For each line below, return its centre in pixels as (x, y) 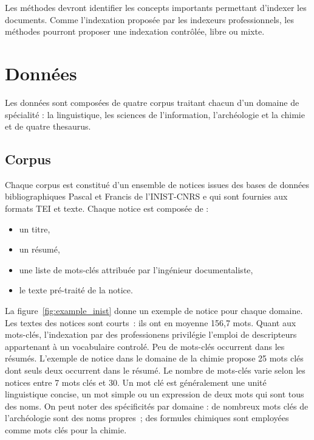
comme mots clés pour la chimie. (66, 429)
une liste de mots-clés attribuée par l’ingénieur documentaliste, (136, 269)
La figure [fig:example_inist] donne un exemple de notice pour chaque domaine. (154, 311)
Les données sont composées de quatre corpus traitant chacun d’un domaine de (152, 102)
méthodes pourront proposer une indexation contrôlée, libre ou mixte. (135, 31)
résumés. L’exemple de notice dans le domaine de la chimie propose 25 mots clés (154, 358)
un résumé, (39, 249)
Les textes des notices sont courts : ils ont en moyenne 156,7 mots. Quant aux (151, 322)
